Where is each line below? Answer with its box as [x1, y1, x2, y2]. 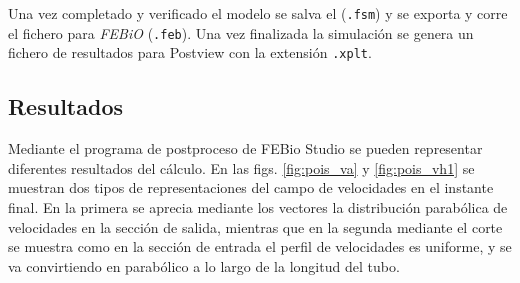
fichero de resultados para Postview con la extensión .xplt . [8, 42, 372, 63]
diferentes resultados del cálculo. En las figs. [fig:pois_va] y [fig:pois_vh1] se [8, 157, 475, 178]
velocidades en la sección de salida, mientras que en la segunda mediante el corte [8, 216, 503, 237]
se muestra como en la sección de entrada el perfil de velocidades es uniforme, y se [8, 236, 512, 257]
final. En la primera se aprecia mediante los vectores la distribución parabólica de [8, 196, 508, 217]
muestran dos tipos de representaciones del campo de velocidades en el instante [8, 177, 494, 198]
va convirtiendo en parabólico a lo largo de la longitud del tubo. [8, 255, 400, 276]
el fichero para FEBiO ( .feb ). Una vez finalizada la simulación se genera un [8, 22, 474, 43]
